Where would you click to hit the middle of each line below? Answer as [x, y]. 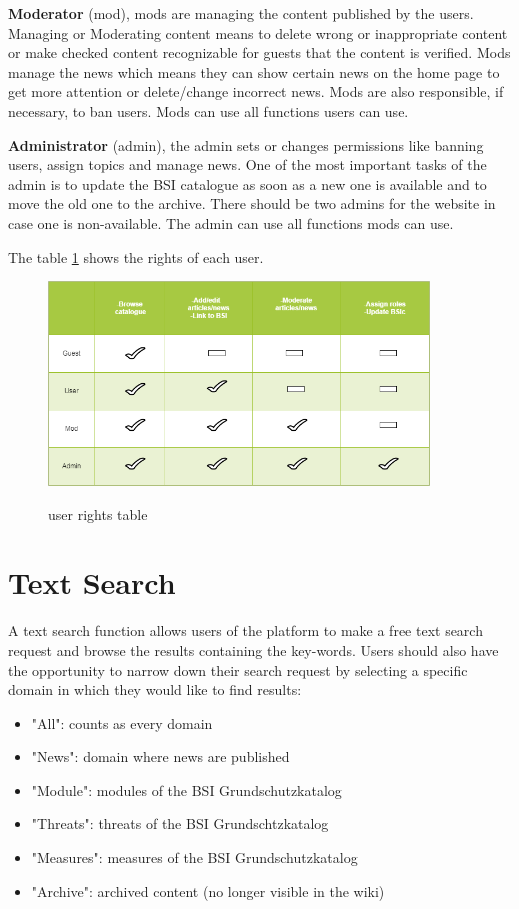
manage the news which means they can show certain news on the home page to [254, 71]
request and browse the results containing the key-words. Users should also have [253, 649]
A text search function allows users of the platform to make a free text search [245, 630]
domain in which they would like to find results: [155, 689]
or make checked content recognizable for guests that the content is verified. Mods [259, 52]
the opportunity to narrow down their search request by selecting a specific [238, 669]
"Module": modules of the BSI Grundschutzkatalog [186, 789]
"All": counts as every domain [122, 722]
